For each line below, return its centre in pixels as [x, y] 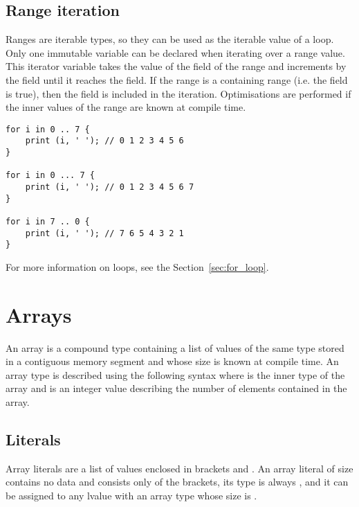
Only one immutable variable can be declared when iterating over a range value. [175, 52]
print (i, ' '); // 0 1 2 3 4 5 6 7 [110, 187]
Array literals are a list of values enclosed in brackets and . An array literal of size [179, 468]
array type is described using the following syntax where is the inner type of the [175, 374]
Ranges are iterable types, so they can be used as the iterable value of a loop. [170, 39]
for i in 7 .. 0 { [48, 222]
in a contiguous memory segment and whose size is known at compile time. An [172, 361]
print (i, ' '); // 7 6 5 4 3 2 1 [104, 233]
